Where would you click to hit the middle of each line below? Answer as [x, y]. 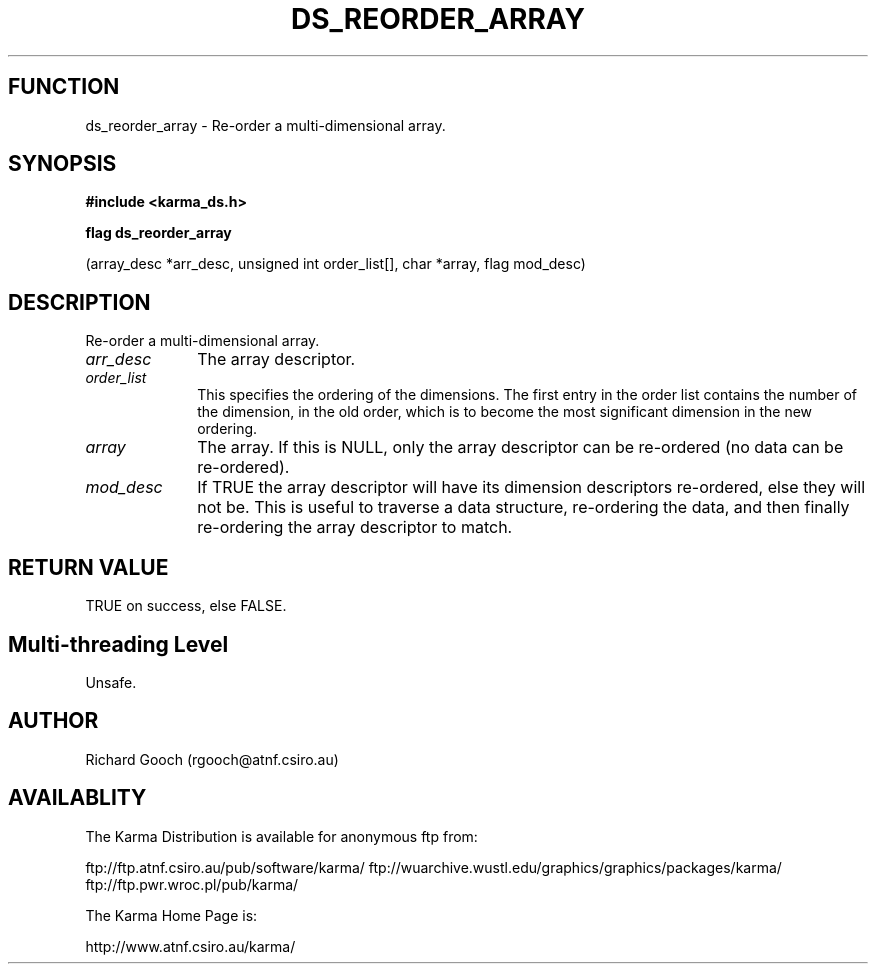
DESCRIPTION [79, 302]
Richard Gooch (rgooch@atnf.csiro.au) [212, 759]
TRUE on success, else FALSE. [186, 606]
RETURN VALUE [88, 567]
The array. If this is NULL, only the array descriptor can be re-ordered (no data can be [520, 447]
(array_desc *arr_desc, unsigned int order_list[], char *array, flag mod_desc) [335, 264]
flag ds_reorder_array [158, 233]
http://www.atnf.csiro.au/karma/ [190, 946]
